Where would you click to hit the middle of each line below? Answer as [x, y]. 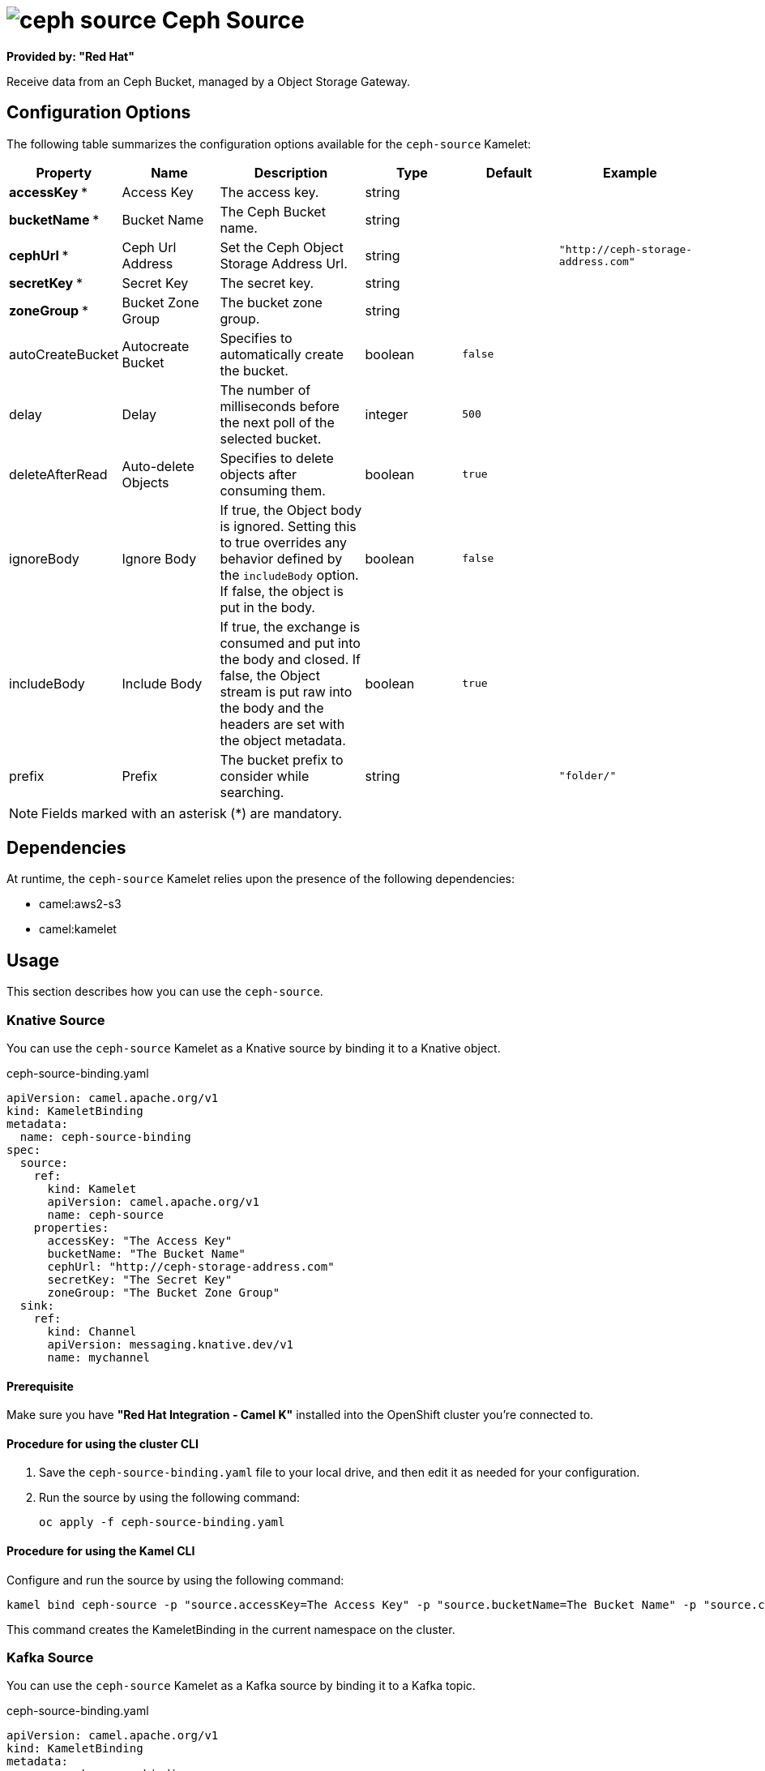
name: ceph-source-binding [105, 1137]
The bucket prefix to [282, 759]
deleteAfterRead [58, 474]
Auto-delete [158, 466]
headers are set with [282, 724]
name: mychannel [99, 1358]
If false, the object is [282, 591]
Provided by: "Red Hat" [71, 56]
